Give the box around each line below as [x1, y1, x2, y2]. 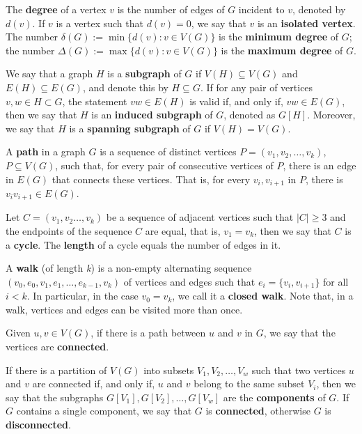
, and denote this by [82, 79, 168, 94]
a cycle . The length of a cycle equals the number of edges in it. [6, 237, 281, 251]
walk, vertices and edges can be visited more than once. [6, 302, 243, 316]
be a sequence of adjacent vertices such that [106, 210, 294, 224]
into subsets [143, 362, 194, 377]
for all [323, 274, 349, 288]
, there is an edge [283, 157, 356, 172]
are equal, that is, [145, 224, 221, 238]
